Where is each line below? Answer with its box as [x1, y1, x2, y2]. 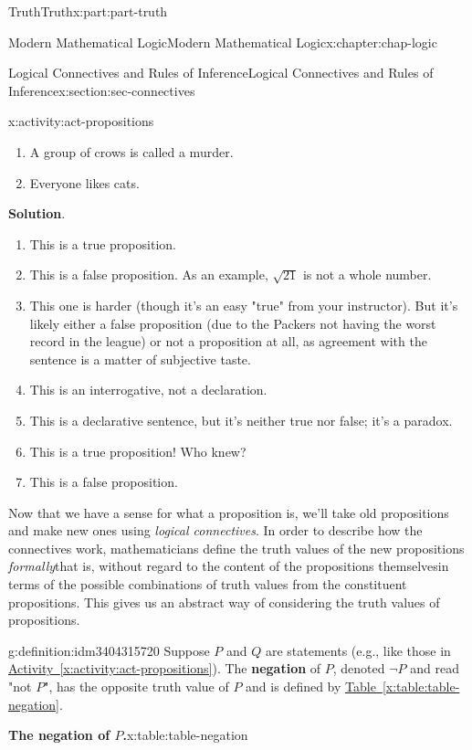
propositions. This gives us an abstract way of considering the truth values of [8, 592, 440, 611]
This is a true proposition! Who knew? [29, 441, 246, 460]
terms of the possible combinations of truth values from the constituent [8, 575, 407, 594]
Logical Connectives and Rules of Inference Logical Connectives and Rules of [8, 63, 434, 82]
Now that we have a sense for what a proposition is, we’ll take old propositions [8, 502, 449, 522]
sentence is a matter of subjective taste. [29, 349, 251, 368]
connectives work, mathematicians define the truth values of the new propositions [8, 538, 465, 557]
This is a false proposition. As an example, [29, 265, 268, 284]
